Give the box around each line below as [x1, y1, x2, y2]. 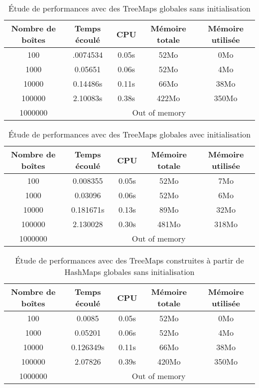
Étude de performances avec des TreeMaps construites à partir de [15, 255, 244, 266]
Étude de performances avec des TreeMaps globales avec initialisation [8, 129, 251, 140]
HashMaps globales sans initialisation [64, 266, 195, 277]
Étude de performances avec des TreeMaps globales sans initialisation [8, 2, 251, 14]
